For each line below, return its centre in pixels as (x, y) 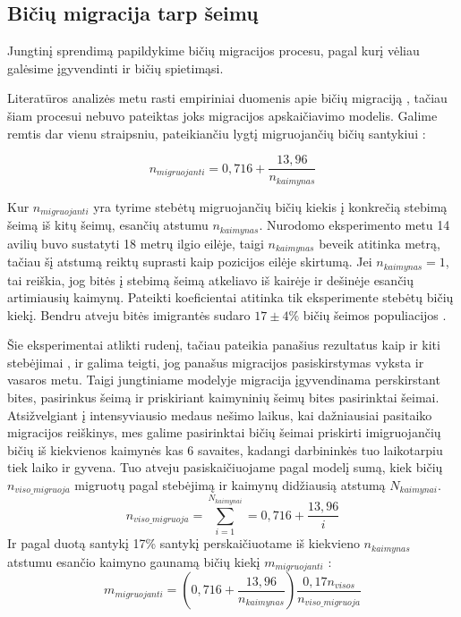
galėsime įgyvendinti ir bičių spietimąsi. (115, 68)
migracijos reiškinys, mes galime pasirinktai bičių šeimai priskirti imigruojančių (224, 432)
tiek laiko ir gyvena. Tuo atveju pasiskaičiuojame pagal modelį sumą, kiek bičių (225, 467)
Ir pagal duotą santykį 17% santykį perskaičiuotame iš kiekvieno (184, 543)
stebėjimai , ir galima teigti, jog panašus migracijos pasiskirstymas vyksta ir (216, 362)
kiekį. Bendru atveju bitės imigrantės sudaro (129, 314)
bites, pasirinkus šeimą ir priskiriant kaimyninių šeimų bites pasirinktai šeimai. (223, 397)
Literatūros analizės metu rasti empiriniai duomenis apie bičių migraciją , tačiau (227, 98)
